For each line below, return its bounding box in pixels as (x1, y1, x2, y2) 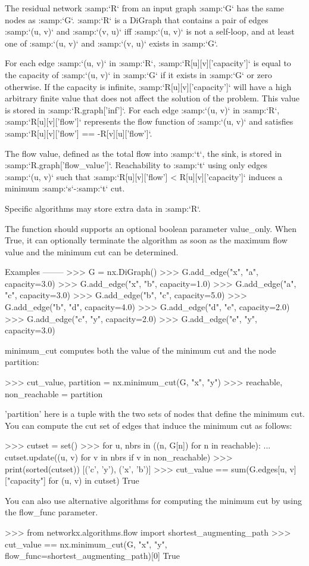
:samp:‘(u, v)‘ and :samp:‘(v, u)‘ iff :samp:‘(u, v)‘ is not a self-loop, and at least (5, 25, 295, 38)
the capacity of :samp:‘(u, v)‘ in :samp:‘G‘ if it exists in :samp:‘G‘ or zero (5, 68, 272, 81)
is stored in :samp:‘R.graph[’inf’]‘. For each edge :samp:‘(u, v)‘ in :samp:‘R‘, (5, 103, 280, 116)
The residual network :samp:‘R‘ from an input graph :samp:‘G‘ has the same (5, 2, 285, 14)
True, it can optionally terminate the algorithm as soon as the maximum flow (5, 234, 288, 246)
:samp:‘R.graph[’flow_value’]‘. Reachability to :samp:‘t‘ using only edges (5, 159, 267, 171)
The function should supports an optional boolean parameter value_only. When (5, 222, 297, 234)
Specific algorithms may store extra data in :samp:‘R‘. (5, 202, 201, 214)
